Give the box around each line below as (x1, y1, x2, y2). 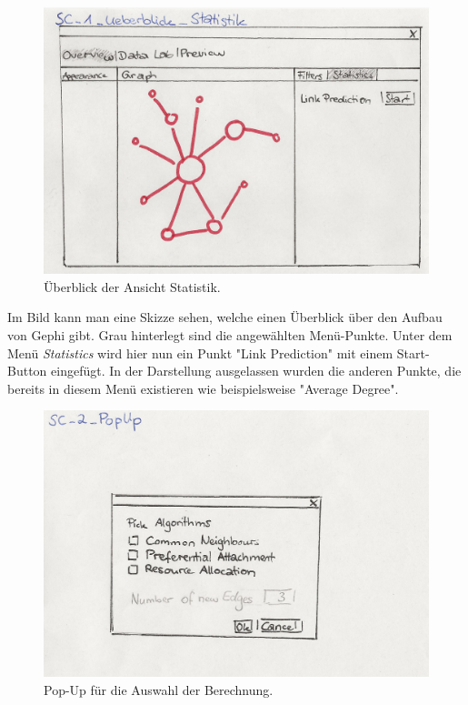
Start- (396, 343, 430, 362)
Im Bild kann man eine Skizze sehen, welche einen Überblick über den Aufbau (7, 307, 443, 327)
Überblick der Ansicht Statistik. (44, 277, 221, 296)
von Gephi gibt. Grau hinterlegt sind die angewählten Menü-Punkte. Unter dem (7, 325, 453, 344)
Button (7, 361, 47, 380)
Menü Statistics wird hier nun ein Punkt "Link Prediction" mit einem (7, 343, 393, 362)
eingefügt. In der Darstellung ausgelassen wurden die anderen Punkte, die (51, 361, 462, 380)
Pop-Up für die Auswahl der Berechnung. (44, 680, 274, 699)
